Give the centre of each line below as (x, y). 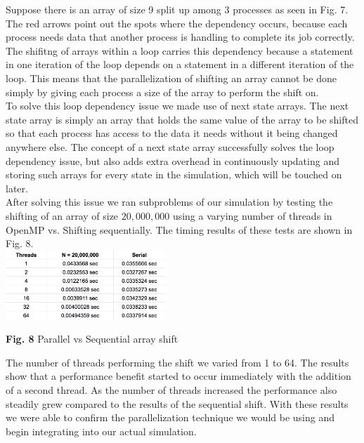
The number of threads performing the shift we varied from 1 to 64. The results (177, 362)
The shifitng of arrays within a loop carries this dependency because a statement (180, 50)
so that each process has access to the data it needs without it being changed (172, 133)
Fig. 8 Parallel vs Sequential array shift (92, 339)
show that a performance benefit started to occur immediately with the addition (178, 376)
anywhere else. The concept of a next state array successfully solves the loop (170, 146)
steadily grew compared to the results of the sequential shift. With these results (177, 403)
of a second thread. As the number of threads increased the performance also (171, 389)
